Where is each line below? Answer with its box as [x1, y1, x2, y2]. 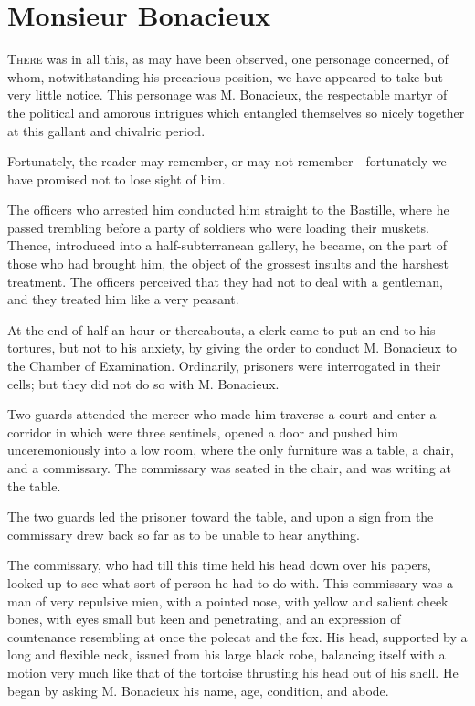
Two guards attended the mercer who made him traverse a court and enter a [7, 405, 437, 424]
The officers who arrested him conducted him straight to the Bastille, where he [7, 200, 449, 219]
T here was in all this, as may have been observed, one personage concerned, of [7, 49, 449, 68]
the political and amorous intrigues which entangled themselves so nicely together [7, 102, 465, 121]
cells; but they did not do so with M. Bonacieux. [7, 374, 280, 393]
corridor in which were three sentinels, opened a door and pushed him [7, 422, 398, 441]
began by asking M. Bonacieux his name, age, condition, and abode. [7, 680, 389, 700]
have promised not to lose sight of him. [7, 169, 226, 188]
